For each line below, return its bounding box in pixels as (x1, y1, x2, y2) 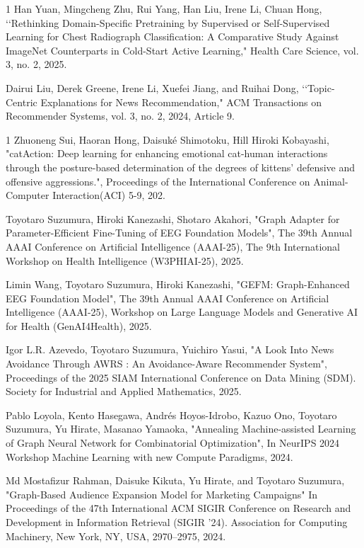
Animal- (313, 173, 348, 188)
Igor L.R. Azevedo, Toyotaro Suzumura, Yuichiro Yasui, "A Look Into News (6, 342, 334, 357)
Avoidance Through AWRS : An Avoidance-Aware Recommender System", (6, 356, 327, 371)
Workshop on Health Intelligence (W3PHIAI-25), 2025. (6, 253, 244, 268)
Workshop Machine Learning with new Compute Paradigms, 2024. (6, 449, 293, 464)
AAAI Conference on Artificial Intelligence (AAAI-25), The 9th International (6, 239, 341, 253)
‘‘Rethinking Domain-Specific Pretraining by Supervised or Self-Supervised (6, 15, 330, 30)
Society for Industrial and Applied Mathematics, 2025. (6, 384, 242, 399)
